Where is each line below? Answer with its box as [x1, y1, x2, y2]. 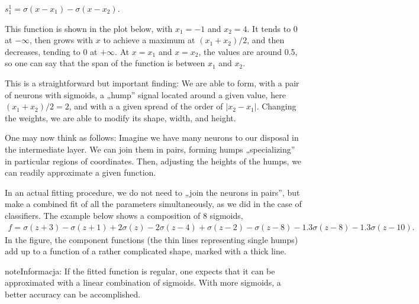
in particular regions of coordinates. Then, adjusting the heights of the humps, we [5, 154, 302, 167]
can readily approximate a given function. [5, 166, 156, 179]
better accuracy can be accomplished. [5, 287, 141, 300]
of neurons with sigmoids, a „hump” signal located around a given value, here [5, 88, 286, 101]
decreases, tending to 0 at [5, 45, 98, 57]
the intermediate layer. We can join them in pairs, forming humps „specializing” [5, 143, 295, 155]
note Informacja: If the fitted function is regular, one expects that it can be [5, 264, 275, 277]
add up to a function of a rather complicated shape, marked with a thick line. [5, 245, 286, 257]
